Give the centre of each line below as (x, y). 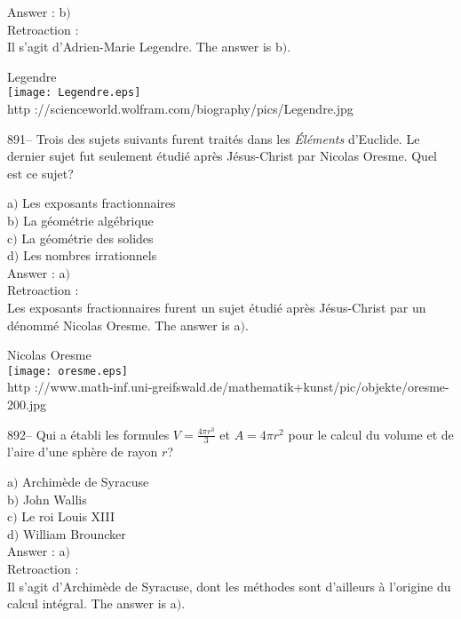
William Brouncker (74, 533)
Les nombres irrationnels (90, 255)
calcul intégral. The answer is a (92, 603)
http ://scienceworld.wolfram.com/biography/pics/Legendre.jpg (180, 109)
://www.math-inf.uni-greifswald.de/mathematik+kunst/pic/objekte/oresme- (242, 387)
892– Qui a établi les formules (88, 434)
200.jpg (27, 404)
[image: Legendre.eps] (74, 93)
